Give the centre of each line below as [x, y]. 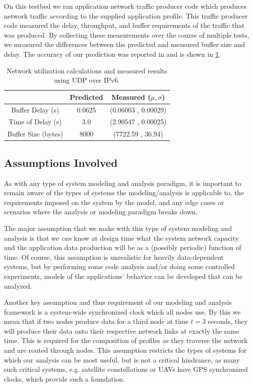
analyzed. [18, 285]
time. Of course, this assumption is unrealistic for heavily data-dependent [114, 257]
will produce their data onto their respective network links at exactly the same [122, 330]
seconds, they [228, 321]
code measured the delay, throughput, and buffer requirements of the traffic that [124, 25]
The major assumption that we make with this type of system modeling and [118, 228]
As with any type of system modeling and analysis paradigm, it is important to [123, 183]
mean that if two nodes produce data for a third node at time [96, 321]
